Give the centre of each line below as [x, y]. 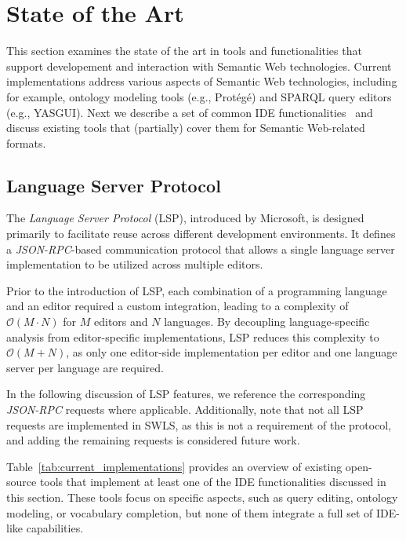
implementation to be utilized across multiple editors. [135, 264]
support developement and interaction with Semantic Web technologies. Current [199, 66]
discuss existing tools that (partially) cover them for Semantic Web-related [186, 128]
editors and [121, 322]
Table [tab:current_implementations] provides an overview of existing [174, 466]
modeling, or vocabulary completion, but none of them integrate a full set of [190, 512]
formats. [26, 143]
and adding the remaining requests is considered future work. [153, 440]
